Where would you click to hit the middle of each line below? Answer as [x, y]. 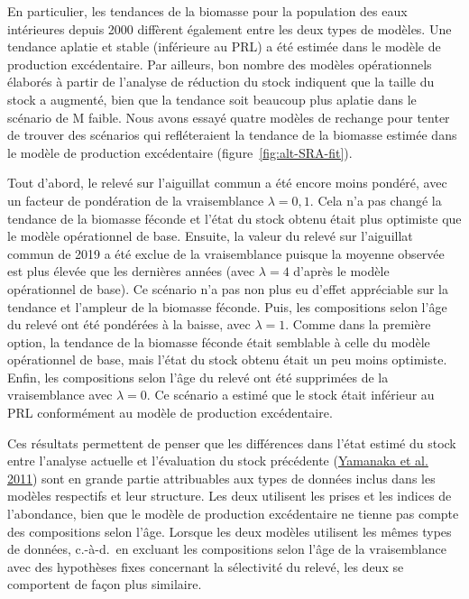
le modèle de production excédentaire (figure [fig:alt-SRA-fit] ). [180, 152]
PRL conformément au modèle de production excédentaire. [170, 413]
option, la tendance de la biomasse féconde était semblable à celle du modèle [219, 341]
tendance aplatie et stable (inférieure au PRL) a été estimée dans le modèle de [224, 46]
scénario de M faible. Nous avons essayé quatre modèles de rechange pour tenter [229, 117]
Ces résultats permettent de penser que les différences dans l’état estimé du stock [232, 442]
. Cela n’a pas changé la [376, 200]
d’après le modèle [341, 271]
